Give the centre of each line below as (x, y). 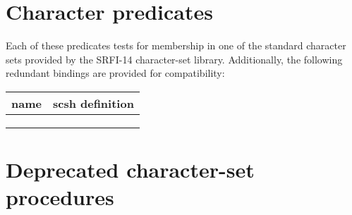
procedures (60, 197)
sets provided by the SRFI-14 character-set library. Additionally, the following (174, 59)
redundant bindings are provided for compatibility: (115, 73)
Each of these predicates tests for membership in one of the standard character (176, 45)
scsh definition (93, 103)
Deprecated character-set (130, 170)
